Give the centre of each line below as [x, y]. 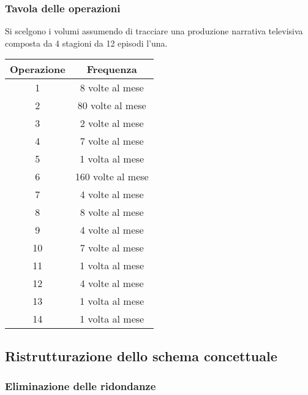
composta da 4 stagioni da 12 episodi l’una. [86, 43]
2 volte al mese [112, 123]
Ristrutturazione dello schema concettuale [141, 355]
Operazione [38, 69]
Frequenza [112, 69]
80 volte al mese [112, 105]
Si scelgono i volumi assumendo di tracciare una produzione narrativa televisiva [154, 31]
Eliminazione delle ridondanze [81, 386]
